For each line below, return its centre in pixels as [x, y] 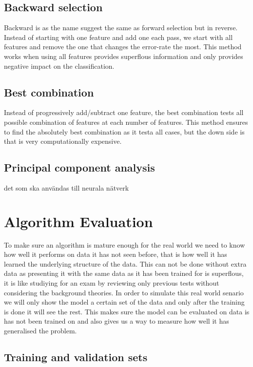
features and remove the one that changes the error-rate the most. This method [123, 47]
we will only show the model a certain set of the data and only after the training [124, 302]
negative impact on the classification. [59, 66]
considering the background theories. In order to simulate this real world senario [124, 292]
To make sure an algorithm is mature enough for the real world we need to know [125, 244]
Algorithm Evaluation [78, 221]
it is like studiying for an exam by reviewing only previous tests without [112, 283]
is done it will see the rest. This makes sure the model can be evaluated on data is [127, 311]
